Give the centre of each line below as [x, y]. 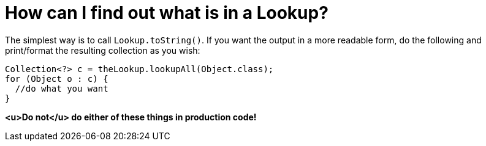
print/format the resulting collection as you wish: [103, 50]
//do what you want [62, 88]
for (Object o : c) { [57, 78]
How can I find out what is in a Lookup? [167, 13]
